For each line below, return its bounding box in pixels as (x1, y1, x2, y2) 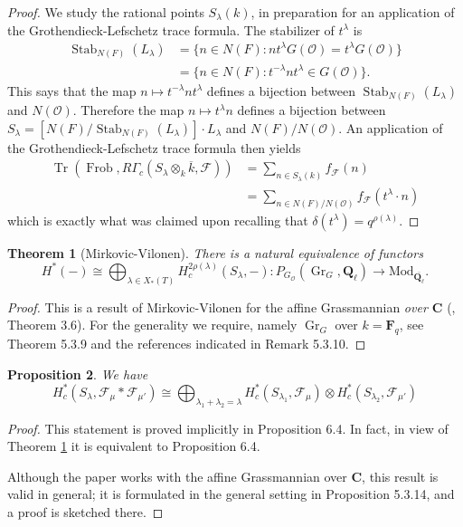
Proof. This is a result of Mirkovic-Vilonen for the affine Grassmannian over (7, 297, 428, 316)
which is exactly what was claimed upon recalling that (7, 210, 308, 229)
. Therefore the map (72, 101, 184, 120)
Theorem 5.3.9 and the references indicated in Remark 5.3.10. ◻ (7, 334, 366, 353)
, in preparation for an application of (250, 3, 455, 21)
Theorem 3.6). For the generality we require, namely (7, 315, 298, 334)
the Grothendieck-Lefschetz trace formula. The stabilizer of (7, 20, 335, 39)
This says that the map (7, 81, 137, 100)
